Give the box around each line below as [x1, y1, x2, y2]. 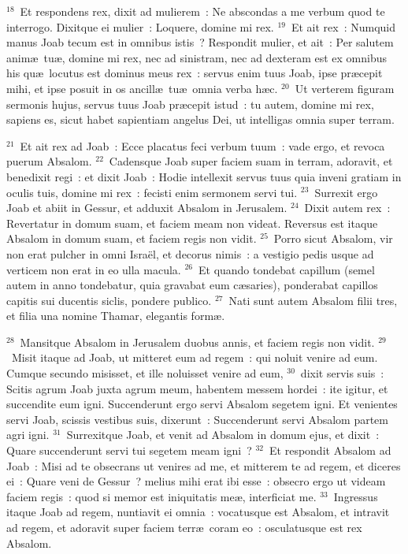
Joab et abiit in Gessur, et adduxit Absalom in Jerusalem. [6, 199, 287, 216]
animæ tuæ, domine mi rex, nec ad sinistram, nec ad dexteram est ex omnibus [6, 49, 387, 65]
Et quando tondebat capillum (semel [198, 261, 375, 277]
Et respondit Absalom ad [269, 442, 391, 459]
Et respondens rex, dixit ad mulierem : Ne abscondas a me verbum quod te [20, 3, 385, 19]
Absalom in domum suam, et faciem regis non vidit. [6, 230, 257, 247]
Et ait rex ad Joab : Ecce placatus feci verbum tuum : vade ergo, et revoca [20, 137, 385, 154]
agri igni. [6, 426, 50, 443]
